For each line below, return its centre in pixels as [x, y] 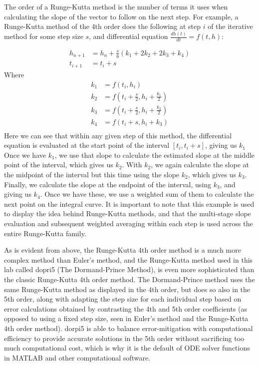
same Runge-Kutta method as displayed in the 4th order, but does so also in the [127, 289]
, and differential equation [129, 36]
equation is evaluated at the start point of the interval [87, 145]
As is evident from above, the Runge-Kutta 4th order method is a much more [123, 250]
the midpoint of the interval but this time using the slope [92, 175]
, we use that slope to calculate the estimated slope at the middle [155, 155]
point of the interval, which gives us [59, 165]
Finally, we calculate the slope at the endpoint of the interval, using [108, 184]
